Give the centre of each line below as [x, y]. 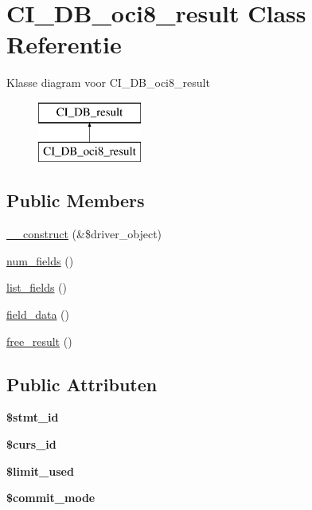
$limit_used [40, 471]
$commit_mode [51, 498]
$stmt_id [33, 417]
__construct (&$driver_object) [84, 234]
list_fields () [37, 287]
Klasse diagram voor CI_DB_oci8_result [108, 82]
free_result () [39, 341]
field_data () [38, 314]
